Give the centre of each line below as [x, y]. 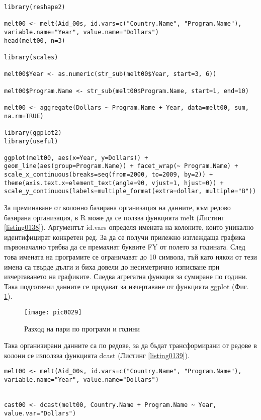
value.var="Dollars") [40, 413]
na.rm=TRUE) [24, 116]
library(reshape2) [35, 7]
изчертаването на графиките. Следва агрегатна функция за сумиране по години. [126, 276]
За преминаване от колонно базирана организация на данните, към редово [117, 207]
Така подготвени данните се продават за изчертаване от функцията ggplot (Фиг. [126, 286]
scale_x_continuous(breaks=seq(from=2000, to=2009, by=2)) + [109, 175]
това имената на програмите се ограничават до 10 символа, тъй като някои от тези [130, 257]
